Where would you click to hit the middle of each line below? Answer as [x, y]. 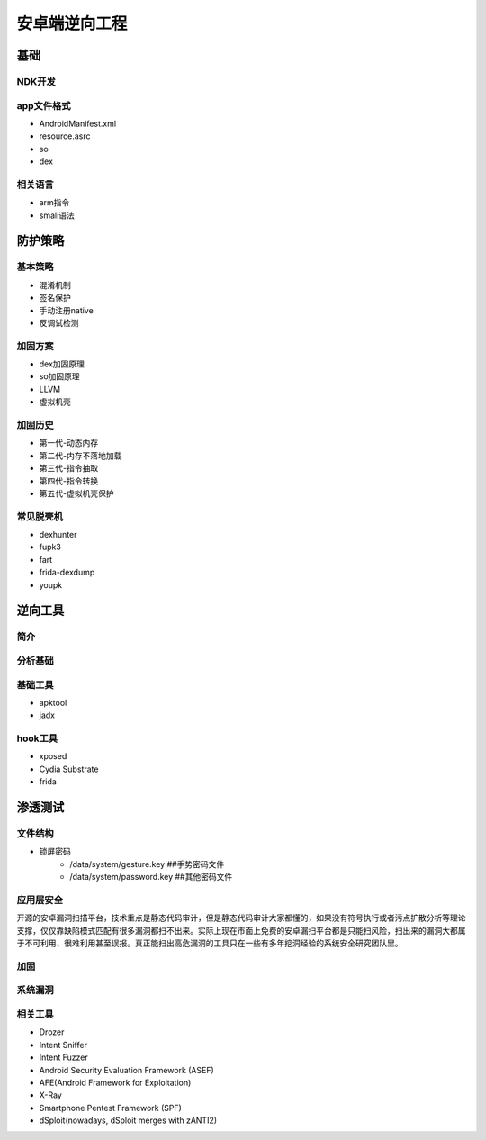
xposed [53, 756]
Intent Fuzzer [64, 1057]
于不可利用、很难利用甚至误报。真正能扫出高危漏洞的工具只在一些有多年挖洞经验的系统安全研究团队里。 [210, 943]
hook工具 [37, 738]
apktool [53, 702]
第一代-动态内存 [69, 443]
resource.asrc [65, 136]
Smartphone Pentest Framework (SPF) [110, 1108]
